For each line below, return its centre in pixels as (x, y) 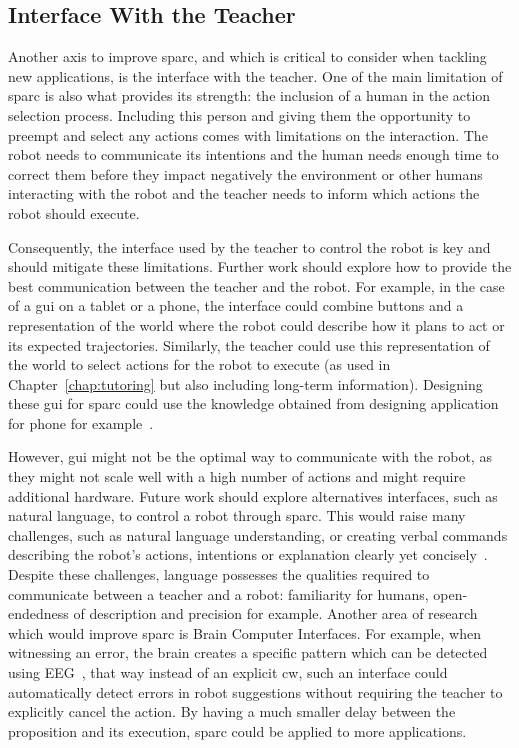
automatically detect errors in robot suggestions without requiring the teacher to (255, 691)
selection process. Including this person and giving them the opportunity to (239, 114)
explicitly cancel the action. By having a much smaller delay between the (232, 711)
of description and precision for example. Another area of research (275, 613)
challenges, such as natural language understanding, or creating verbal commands (258, 534)
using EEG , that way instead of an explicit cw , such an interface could (228, 672)
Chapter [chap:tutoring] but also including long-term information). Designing (245, 383)
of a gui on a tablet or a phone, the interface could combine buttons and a (236, 305)
